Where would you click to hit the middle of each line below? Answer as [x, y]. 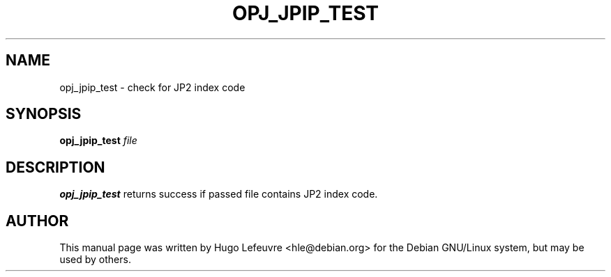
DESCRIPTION [55, 167]
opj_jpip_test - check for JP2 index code [152, 87]
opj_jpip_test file [98, 141]
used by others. [95, 260]
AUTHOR [37, 221]
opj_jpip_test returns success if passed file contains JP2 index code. [219, 194]
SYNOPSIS [44, 114]
